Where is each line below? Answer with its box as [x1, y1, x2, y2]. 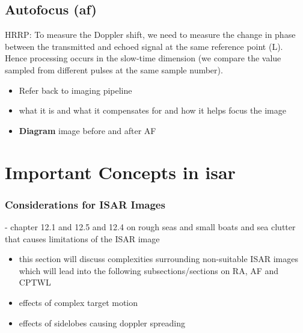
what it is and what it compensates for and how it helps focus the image [19, 104, 286, 117]
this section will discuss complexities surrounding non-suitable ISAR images [19, 252, 298, 265]
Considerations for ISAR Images [5, 197, 165, 212]
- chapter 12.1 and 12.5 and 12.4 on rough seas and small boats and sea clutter [5, 220, 296, 233]
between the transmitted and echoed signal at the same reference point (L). [5, 40, 283, 52]
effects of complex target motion [19, 296, 138, 308]
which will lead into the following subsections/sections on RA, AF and [19, 264, 279, 276]
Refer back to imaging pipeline [19, 84, 132, 96]
